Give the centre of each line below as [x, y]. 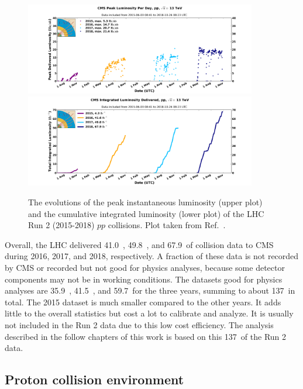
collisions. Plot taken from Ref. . [167, 225]
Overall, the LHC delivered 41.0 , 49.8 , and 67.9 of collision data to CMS [139, 244]
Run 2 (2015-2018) [61, 225]
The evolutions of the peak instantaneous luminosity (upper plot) [145, 202]
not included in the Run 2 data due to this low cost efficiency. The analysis [139, 324]
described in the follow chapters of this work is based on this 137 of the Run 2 [146, 336]
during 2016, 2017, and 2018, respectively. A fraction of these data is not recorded [152, 256]
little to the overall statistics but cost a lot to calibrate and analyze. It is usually [149, 313]
